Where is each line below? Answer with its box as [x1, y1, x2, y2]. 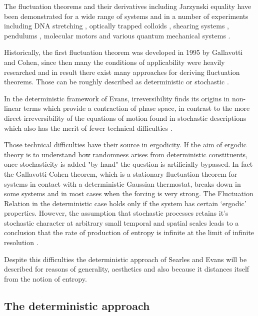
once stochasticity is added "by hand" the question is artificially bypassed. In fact [4, 159, 253, 169]
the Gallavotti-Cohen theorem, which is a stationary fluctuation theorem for [4, 168, 237, 179]
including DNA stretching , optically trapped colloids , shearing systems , [4, 20, 229, 31]
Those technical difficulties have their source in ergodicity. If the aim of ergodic [4, 139, 246, 150]
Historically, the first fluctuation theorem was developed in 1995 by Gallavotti [4, 47, 243, 57]
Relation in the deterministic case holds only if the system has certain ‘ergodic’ [4, 198, 246, 208]
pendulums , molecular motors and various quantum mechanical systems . [4, 30, 230, 40]
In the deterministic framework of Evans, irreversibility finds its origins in [4, 93, 230, 103]
